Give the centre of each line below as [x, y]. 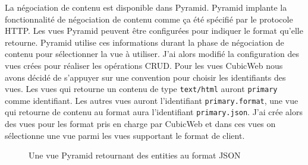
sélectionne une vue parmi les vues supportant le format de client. [125, 135]
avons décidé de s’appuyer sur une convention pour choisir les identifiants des [145, 77]
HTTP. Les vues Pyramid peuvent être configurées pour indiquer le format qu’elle [154, 31]
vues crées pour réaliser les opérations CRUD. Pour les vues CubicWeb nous [144, 65]
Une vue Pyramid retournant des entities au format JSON [135, 155]
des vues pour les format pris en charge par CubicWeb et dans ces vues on [140, 124]
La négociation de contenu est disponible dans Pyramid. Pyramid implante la [146, 7]
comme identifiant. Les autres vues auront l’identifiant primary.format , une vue [152, 100]
